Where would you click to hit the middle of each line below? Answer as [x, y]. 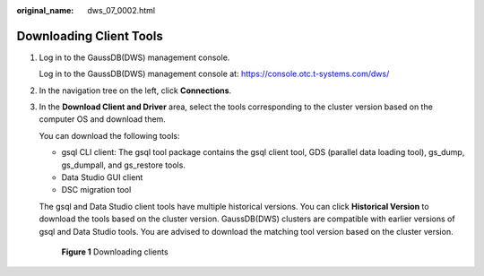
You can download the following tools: [109, 135]
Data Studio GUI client [102, 177]
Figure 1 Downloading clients [115, 252]
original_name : [45, 10]
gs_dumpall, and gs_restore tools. [123, 165]
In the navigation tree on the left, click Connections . [135, 91]
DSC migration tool [96, 190]
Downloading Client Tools [90, 36]
